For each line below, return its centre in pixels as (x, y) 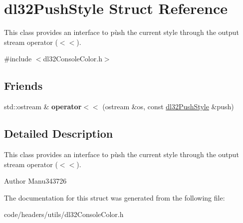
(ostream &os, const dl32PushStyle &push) (168, 107)
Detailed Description (59, 133)
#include (18, 59)
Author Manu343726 (35, 181)
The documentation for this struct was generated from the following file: (115, 197)
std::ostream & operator (43, 107)
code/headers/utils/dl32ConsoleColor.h (64, 214)
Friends (23, 86)
